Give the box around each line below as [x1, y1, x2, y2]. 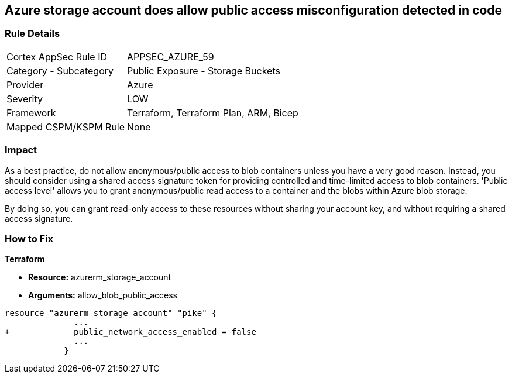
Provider [6, 78, 44, 91]
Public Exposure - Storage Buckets [127, 64, 280, 77]
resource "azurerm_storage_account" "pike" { [5, 308, 217, 318]
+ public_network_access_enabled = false [5, 327, 256, 337]
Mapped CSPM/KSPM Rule [6, 121, 125, 133]
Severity [6, 92, 43, 105]
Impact [5, 144, 37, 156]
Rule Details [5, 28, 60, 40]
